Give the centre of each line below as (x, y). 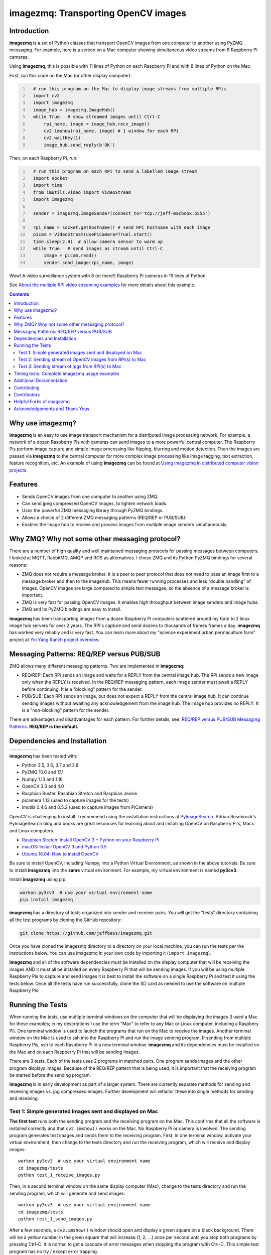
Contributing (27, 388)
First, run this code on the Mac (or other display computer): (71, 75)
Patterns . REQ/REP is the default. (44, 726)
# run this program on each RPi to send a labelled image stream (115, 171)
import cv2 (46, 96)
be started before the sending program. (50, 1075)
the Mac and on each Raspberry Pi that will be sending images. (75, 1052)
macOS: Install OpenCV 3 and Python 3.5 (64, 847)
